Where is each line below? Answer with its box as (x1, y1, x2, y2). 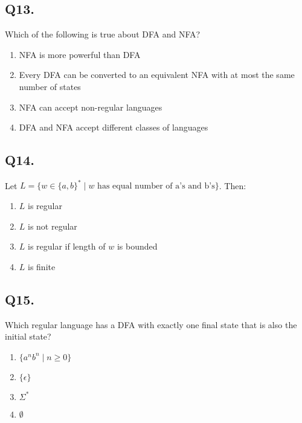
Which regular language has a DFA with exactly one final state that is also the (5, 318, 297, 331)
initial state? (5, 330, 51, 343)
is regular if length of (28, 240, 106, 253)
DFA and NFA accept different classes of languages (19, 121, 208, 134)
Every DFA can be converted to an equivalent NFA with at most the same (19, 68, 295, 81)
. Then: (219, 179, 246, 192)
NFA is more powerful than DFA (19, 48, 141, 60)
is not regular (28, 219, 77, 232)
